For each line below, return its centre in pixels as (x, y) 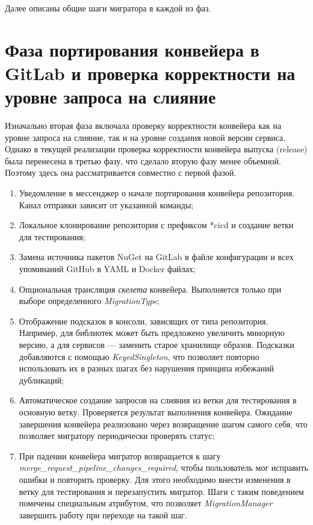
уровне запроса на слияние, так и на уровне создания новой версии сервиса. (145, 137)
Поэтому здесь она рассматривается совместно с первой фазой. (121, 172)
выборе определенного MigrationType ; (89, 301)
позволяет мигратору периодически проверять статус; (117, 436)
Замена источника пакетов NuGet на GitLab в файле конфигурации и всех (156, 257)
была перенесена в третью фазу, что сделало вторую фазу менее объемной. (143, 160)
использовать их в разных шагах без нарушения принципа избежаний (146, 368)
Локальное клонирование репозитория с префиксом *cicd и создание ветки (156, 225)
